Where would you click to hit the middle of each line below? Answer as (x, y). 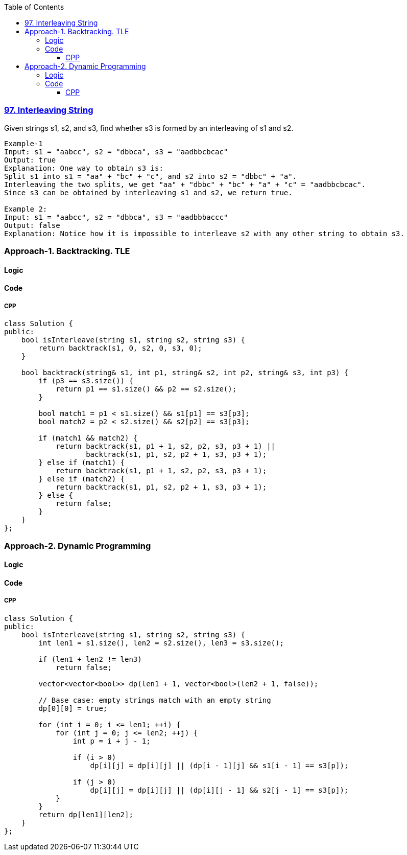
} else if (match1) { (82, 463)
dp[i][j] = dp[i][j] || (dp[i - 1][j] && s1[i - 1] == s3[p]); (219, 765)
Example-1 (23, 143)
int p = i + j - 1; (112, 741)
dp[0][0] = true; (73, 708)
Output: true (30, 160)
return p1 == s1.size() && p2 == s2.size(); (146, 389)
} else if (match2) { (82, 479)
